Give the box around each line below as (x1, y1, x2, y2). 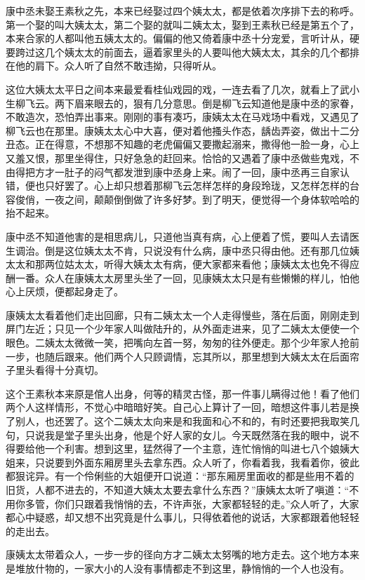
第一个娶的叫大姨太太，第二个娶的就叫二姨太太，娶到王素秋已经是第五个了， (6, 17, 359, 32)
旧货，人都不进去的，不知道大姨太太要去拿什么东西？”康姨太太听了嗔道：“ (6, 483, 350, 497)
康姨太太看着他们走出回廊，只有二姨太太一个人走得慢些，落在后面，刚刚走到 (6, 307, 359, 322)
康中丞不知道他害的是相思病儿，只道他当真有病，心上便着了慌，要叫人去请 (6, 229, 350, 243)
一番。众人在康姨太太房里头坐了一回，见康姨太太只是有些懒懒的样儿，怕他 (15, 270, 359, 285)
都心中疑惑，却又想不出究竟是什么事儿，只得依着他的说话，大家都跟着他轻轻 (6, 510, 359, 525)
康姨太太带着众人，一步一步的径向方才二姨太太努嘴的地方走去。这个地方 (6, 547, 340, 562)
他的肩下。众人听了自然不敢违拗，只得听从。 (15, 58, 222, 73)
